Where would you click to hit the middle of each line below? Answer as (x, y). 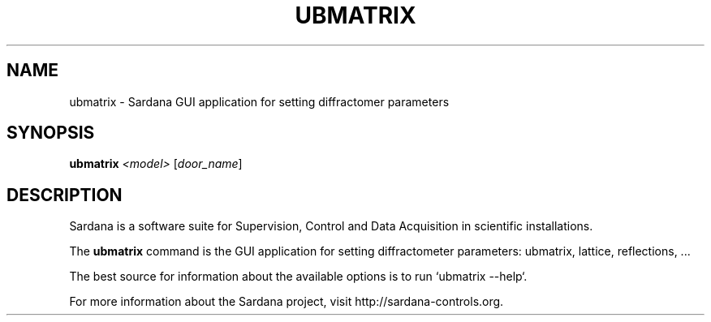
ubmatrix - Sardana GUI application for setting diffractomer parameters (259, 101)
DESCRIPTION (65, 195)
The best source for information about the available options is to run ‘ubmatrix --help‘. (298, 277)
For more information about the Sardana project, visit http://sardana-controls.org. (287, 302)
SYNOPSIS (51, 133)
